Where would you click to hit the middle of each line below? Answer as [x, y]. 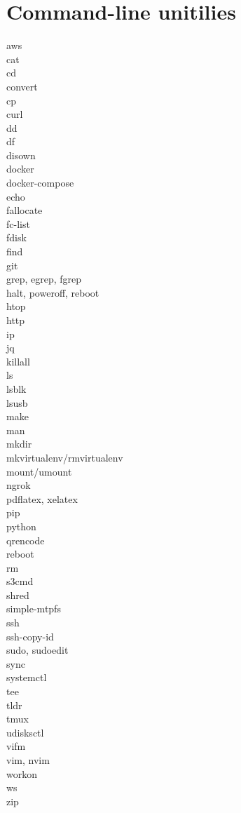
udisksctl [25, 732]
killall [18, 361]
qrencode [26, 540]
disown [21, 155]
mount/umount [39, 471]
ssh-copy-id [30, 636]
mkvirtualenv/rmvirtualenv [65, 457]
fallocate [25, 210]
